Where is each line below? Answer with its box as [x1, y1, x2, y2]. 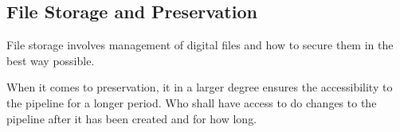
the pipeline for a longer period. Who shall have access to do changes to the [6, 94, 377, 111]
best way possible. [6, 52, 95, 68]
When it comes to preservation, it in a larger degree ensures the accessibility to [6, 79, 393, 95]
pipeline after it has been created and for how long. [6, 110, 257, 126]
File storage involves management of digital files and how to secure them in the [6, 37, 394, 53]
